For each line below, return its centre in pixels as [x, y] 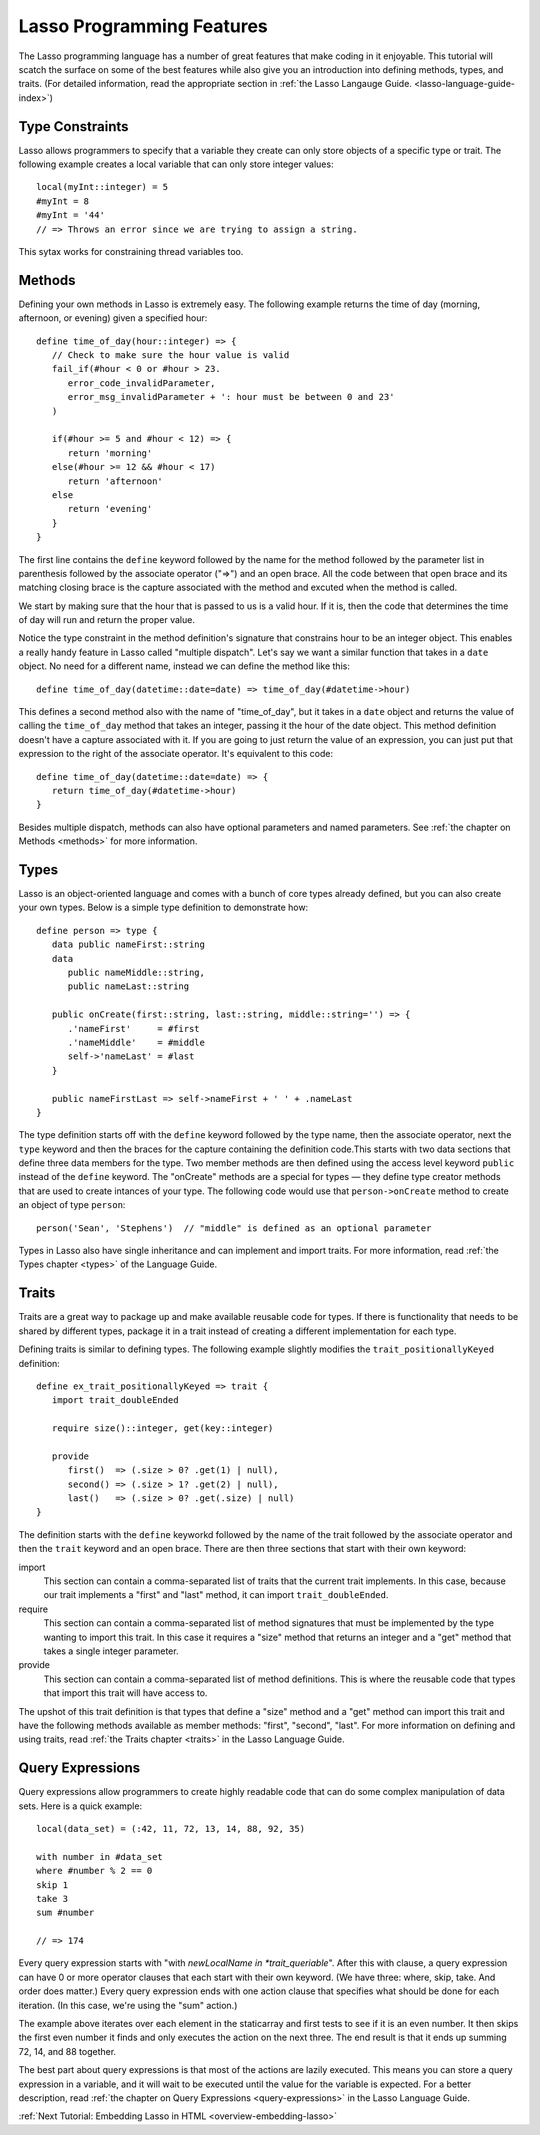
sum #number [65, 1913]
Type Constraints [73, 126]
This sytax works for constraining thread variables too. [131, 251]
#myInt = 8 [63, 201]
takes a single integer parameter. [111, 1651]
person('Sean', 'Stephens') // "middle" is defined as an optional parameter [234, 1228]
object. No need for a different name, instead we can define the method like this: [184, 666]
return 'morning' [110, 453]
